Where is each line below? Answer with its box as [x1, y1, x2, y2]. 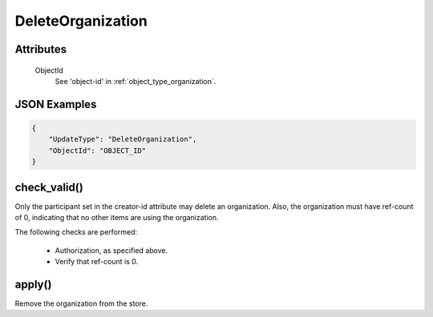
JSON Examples [14, 97, 97, 111]
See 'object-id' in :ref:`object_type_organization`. [55, 76, 216, 86]
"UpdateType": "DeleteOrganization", [48, 134, 197, 144]
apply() [14, 278, 52, 291]
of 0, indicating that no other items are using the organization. [14, 213, 220, 223]
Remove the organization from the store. [14, 299, 148, 308]
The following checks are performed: [14, 227, 138, 237]
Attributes [14, 42, 67, 56]
